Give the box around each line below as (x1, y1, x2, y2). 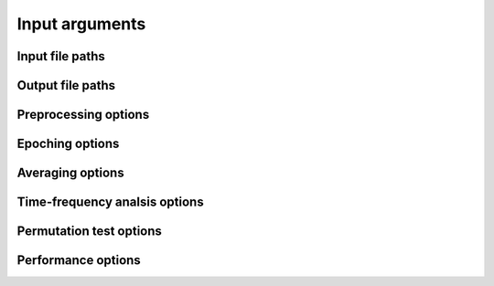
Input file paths (16, 48, 105, 64)
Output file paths (16, 78, 116, 93)
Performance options (16, 252, 141, 269)
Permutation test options (16, 224, 162, 239)
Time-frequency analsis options (16, 195, 205, 210)
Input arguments (16, 14, 146, 34)
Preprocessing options (16, 107, 150, 122)
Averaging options (16, 165, 124, 181)
